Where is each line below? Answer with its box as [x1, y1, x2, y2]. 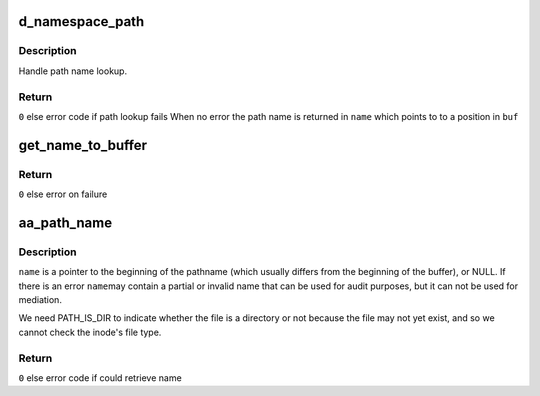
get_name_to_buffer [18, 136, 147, 154]
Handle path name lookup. [18, 65, 128, 77]
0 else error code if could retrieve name [18, 371, 182, 384]
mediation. [18, 294, 62, 305]
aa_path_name [18, 214, 113, 231]
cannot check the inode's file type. [18, 326, 162, 338]
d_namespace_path [18, 13, 145, 30]
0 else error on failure [18, 188, 108, 200]
